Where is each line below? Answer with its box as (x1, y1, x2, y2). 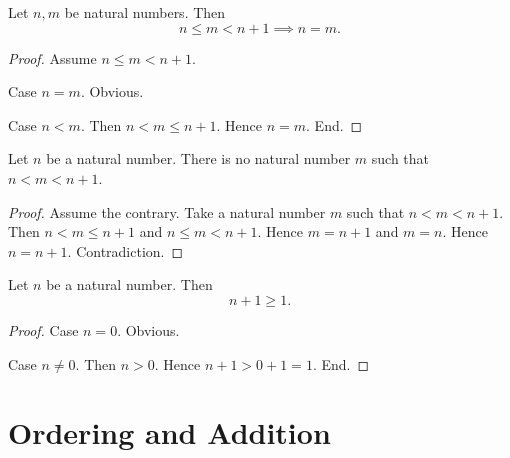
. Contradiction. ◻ (67, 240, 184, 261)
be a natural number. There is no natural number (46, 148, 351, 169)
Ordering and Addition (8, 412, 331, 453)
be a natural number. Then (46, 274, 213, 295)
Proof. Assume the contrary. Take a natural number (8, 201, 326, 222)
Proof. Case (8, 319, 79, 340)
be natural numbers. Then (64, 2, 226, 22)
